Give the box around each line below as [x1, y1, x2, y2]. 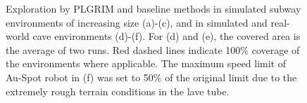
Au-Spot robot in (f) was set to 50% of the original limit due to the [6, 69, 297, 84]
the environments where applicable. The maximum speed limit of [6, 56, 287, 71]
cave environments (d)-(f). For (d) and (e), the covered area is [32, 29, 301, 43]
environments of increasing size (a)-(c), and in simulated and [6, 15, 268, 29]
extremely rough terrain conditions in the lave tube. [6, 83, 230, 98]
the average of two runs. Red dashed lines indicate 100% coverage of [6, 42, 300, 57]
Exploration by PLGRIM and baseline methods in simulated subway [6, 1, 301, 15]
